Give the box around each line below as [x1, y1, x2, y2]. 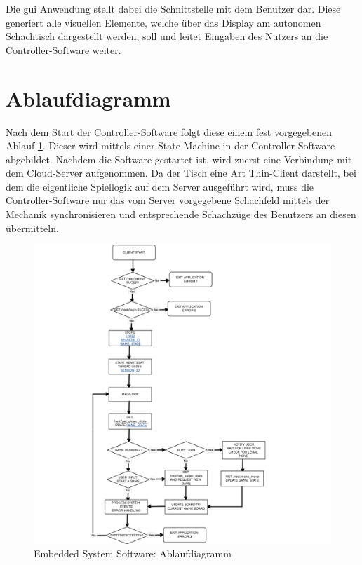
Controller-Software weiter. [6, 42, 121, 57]
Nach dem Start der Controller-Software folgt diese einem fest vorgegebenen [6, 124, 333, 139]
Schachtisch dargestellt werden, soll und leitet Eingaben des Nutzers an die [6, 29, 328, 43]
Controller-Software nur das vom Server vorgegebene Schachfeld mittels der [6, 193, 330, 207]
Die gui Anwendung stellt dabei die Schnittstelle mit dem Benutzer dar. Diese [6, 1, 341, 15]
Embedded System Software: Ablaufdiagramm [34, 546, 232, 561]
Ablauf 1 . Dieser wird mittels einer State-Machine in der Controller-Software [6, 138, 335, 153]
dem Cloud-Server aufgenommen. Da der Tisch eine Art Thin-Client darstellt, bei [6, 165, 356, 180]
